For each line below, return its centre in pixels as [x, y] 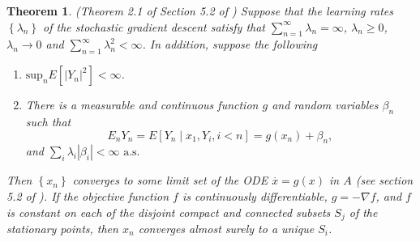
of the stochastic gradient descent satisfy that [154, 26]
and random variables [325, 105]
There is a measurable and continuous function [142, 105]
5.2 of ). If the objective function [88, 195]
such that [48, 121]
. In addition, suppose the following [230, 44]
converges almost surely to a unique [226, 229]
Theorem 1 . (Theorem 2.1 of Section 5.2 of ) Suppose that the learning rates [200, 11]
